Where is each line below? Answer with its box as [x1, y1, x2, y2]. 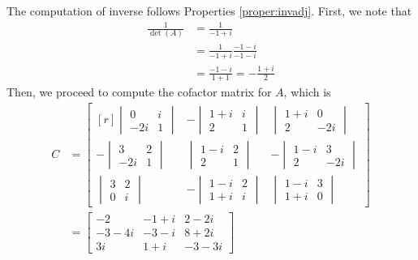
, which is [283, 83, 331, 100]
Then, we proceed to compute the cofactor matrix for [6, 83, 272, 100]
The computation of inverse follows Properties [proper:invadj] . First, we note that [6, 2, 412, 19]
